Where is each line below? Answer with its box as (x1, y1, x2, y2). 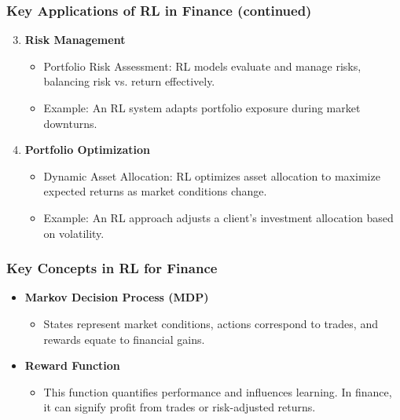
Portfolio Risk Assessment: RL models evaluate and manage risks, (43, 57, 361, 74)
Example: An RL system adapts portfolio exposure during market (43, 100, 361, 115)
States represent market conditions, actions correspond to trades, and (43, 315, 378, 331)
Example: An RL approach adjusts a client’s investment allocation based (43, 209, 394, 225)
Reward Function (24, 357, 120, 374)
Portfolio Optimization (24, 141, 150, 158)
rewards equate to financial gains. (43, 331, 205, 347)
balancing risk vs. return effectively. (43, 73, 215, 89)
